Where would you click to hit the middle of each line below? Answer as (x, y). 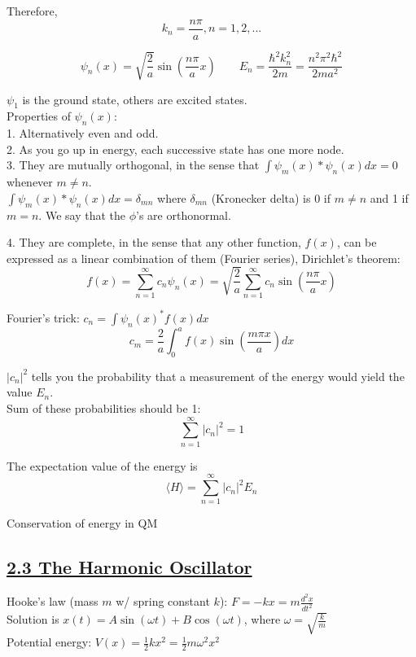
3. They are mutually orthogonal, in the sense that (133, 165)
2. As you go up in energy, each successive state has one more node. (175, 149)
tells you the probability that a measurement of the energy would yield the (218, 376)
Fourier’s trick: (43, 317)
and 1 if (389, 197)
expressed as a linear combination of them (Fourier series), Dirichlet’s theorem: (204, 258)
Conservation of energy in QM (82, 523)
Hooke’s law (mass (53, 601)
